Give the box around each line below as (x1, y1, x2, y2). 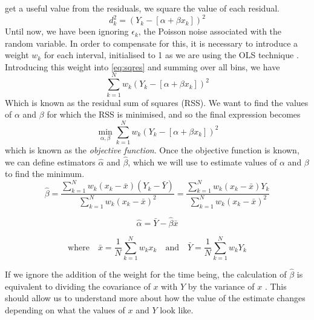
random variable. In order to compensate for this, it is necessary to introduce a (5, 36, 298, 49)
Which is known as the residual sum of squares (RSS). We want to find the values (5, 96, 309, 108)
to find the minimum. (5, 167, 85, 180)
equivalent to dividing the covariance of (5, 279, 151, 292)
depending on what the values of (5, 303, 125, 316)
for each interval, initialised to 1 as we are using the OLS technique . (44, 48, 299, 61)
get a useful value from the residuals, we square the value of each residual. (5, 2, 280, 14)
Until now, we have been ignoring (5, 25, 129, 38)
